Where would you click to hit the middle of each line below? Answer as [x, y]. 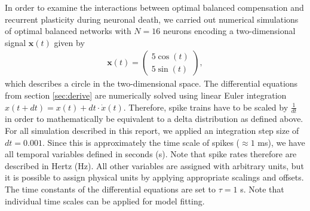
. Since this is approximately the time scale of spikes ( [141, 142]
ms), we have [281, 142]
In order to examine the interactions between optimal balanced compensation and [154, 7]
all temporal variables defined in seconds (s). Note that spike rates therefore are [151, 154]
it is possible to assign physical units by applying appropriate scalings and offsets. [154, 177]
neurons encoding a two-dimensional [229, 31]
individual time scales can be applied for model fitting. [105, 201]
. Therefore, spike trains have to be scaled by [206, 107]
